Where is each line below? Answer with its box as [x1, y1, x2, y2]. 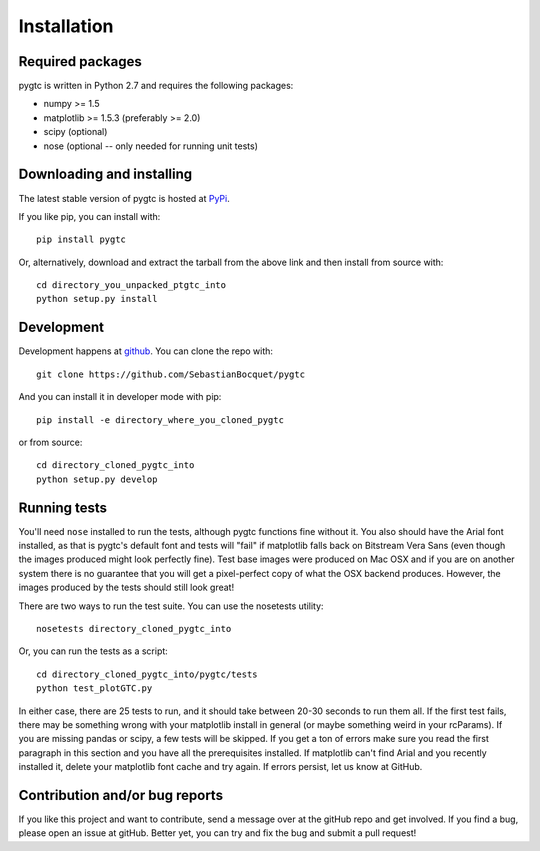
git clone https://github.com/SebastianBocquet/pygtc [36, 368, 305, 380]
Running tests [18, 499, 108, 516]
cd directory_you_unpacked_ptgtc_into [36, 280, 227, 291]
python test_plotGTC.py [36, 683, 153, 694]
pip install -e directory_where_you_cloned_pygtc [36, 414, 285, 425]
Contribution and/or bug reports [18, 786, 224, 804]
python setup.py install [36, 293, 158, 305]
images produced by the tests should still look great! [18, 581, 235, 594]
